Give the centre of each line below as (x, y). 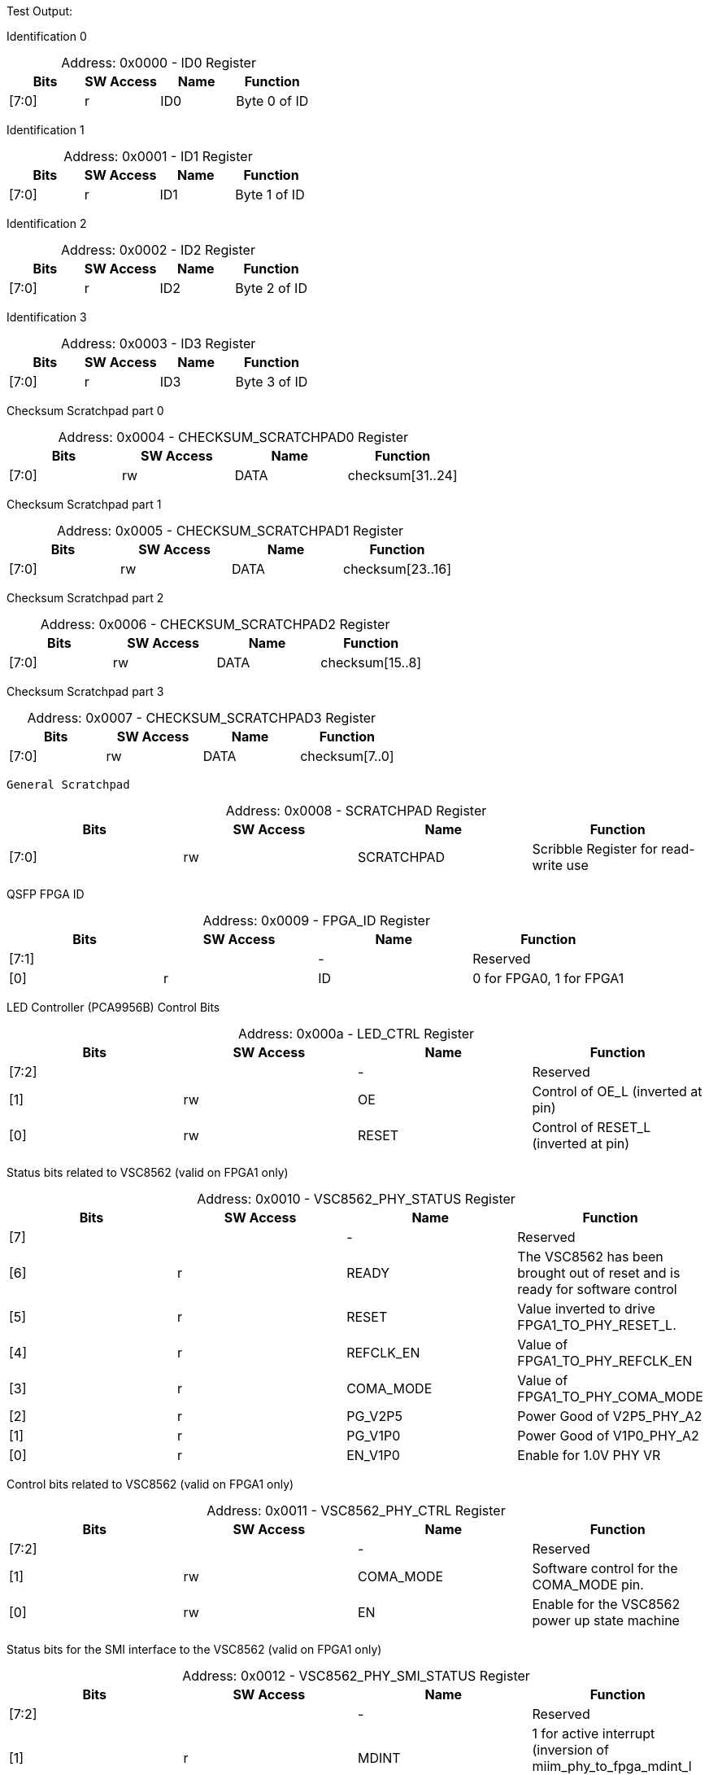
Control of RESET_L (592, 1127)
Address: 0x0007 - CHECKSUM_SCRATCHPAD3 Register (202, 718)
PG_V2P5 (374, 1416)
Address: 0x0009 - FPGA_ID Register (316, 920)
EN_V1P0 (373, 1455)
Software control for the (605, 1568)
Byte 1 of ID (270, 195)
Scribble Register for (595, 849)
